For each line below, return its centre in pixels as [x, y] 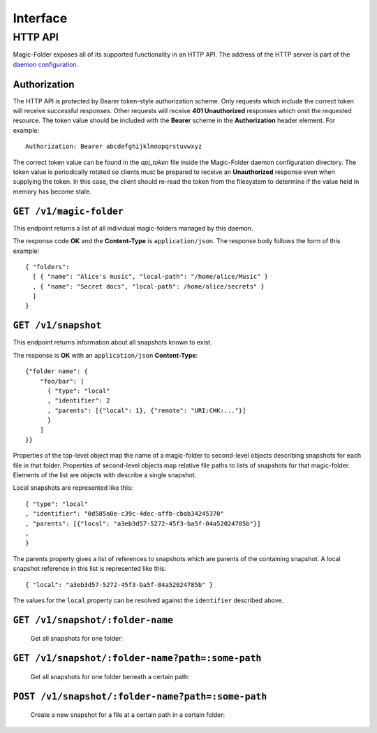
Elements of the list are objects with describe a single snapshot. [105, 475]
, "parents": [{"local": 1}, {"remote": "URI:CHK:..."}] [147, 410]
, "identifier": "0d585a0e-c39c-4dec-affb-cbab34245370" [125, 514]
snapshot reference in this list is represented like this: [90, 569]
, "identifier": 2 [79, 401]
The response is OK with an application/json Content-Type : [105, 355]
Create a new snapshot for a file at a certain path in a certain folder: [128, 715]
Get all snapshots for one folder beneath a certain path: [110, 676]
